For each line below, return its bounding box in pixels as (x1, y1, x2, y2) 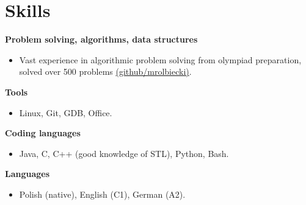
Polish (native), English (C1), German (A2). (19, 187, 186, 200)
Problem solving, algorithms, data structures (5, 33, 198, 46)
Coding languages (5, 127, 81, 139)
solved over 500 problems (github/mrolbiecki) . (19, 65, 192, 78)
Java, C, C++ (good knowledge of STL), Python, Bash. (19, 147, 229, 159)
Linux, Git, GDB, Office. (19, 106, 112, 119)
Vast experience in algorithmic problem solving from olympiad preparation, (19, 53, 302, 66)
